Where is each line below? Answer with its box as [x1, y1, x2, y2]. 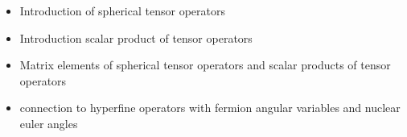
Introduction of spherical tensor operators [19, 2, 225, 19]
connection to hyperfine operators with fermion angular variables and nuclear [19, 99, 401, 116]
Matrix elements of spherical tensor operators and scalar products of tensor [19, 56, 391, 73]
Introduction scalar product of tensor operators [19, 29, 253, 46]
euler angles [19, 114, 78, 131]
